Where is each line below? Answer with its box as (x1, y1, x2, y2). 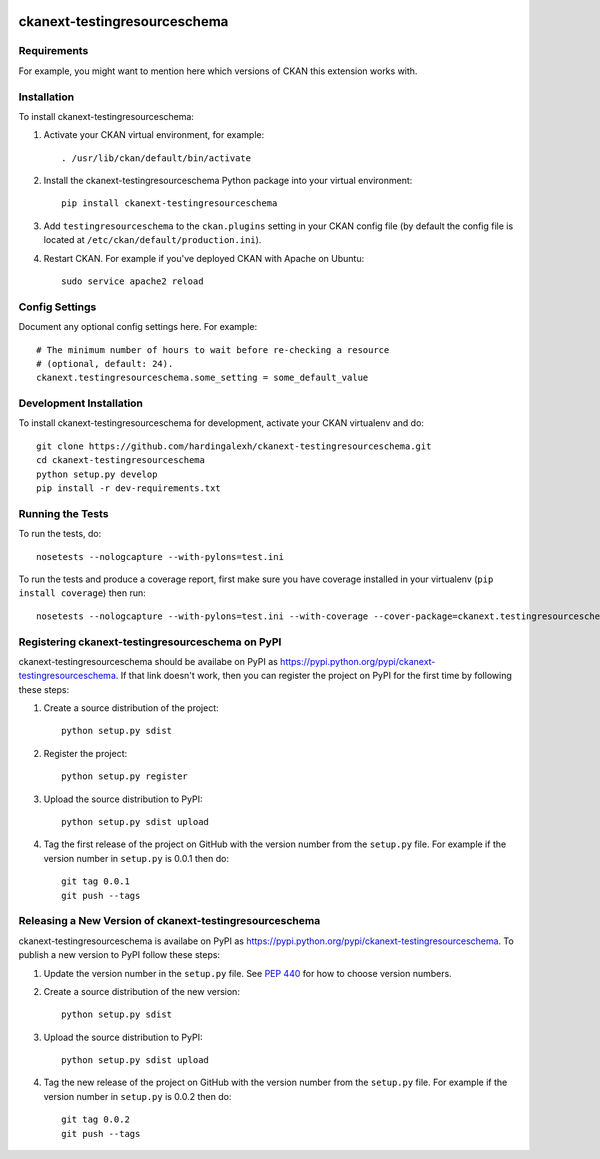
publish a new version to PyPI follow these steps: (18, 949, 220, 961)
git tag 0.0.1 (61, 876, 130, 887)
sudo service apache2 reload (61, 276, 204, 287)
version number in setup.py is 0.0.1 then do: (43, 852, 230, 864)
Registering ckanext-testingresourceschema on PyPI (18, 635, 282, 649)
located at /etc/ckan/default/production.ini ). (43, 234, 262, 246)
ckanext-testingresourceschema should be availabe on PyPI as (18, 655, 279, 667)
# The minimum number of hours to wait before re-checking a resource (36, 344, 390, 355)
